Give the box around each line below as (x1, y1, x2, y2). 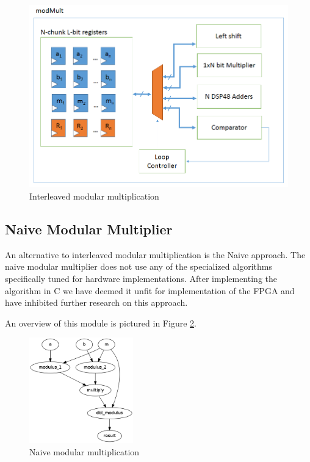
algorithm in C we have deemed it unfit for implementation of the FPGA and (5, 284, 295, 297)
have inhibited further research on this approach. (5, 296, 188, 309)
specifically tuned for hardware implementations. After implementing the (5, 272, 277, 285)
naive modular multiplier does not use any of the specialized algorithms (5, 260, 272, 273)
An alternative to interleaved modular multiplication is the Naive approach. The (5, 248, 306, 261)
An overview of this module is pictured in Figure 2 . (5, 316, 196, 329)
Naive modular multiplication (29, 445, 140, 458)
